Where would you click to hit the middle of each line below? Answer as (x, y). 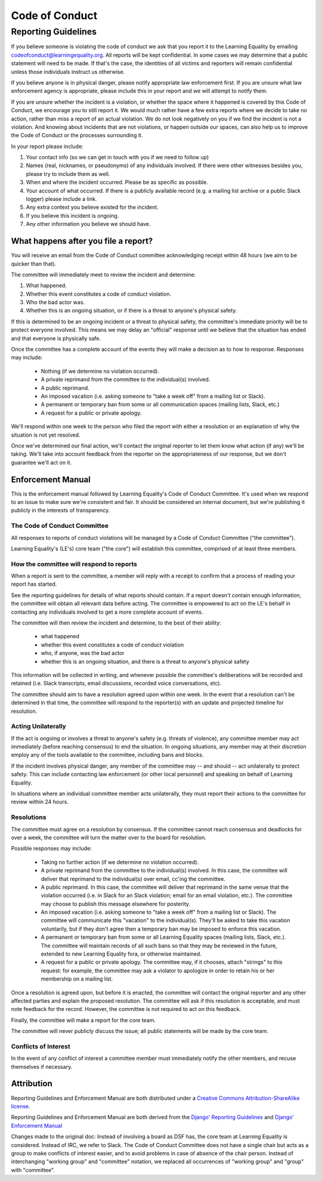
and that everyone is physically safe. (56, 338)
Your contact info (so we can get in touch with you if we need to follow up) (117, 157)
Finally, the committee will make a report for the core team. (83, 1020)
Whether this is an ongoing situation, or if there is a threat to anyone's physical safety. (131, 311)
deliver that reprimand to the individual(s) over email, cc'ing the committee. (133, 879)
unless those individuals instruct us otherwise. (68, 72)
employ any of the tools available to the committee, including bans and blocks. (107, 755)
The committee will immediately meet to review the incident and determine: (103, 274)
